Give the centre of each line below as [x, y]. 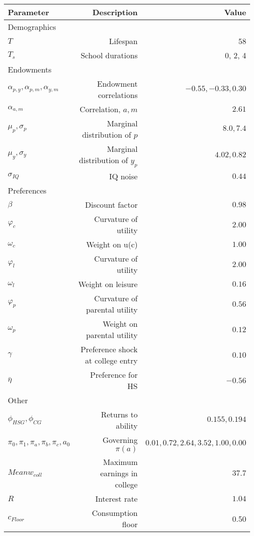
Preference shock [109, 349]
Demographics [32, 27]
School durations [109, 55]
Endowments [30, 69]
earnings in [119, 473]
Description [115, 12]
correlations [118, 95]
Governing [120, 440]
